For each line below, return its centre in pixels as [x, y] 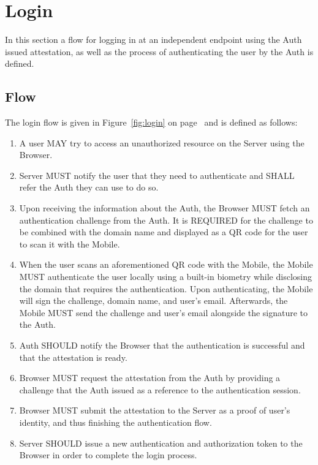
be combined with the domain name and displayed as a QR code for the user [164, 232]
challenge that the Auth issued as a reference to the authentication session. [160, 389]
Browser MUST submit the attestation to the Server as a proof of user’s [155, 410]
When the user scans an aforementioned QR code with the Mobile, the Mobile [166, 264]
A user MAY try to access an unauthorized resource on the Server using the [162, 142]
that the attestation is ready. [73, 357]
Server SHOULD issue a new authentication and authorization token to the [161, 443]
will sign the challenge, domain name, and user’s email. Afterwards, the [153, 301]
